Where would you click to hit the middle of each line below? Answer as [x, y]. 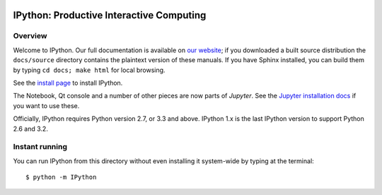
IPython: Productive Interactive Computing [110, 15]
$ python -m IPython [61, 177]
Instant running [40, 147]
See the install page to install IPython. [68, 83]
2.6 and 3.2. [31, 129]
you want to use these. [46, 105]
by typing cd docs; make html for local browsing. [89, 70]
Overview [30, 36]
